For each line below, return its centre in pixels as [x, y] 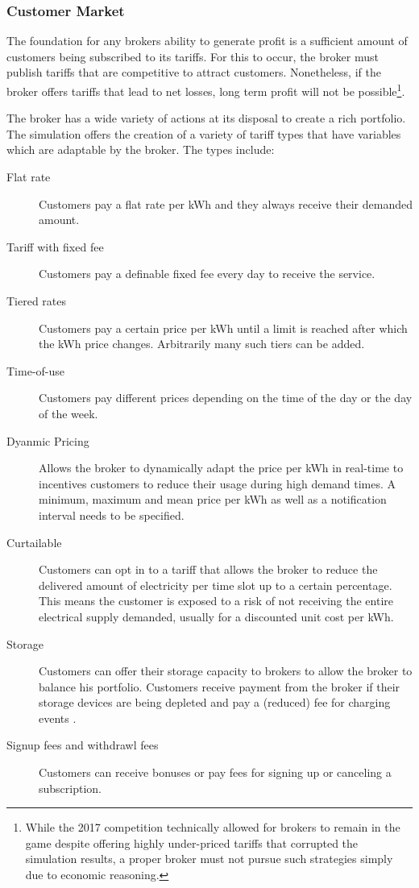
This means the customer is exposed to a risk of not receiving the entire [216, 601]
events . [58, 718]
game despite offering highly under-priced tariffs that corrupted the [192, 842]
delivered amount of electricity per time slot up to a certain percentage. [216, 585]
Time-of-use [36, 370]
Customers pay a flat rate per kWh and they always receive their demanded [226, 203]
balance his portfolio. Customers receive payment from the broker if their [220, 686]
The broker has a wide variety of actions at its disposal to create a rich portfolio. [206, 118]
